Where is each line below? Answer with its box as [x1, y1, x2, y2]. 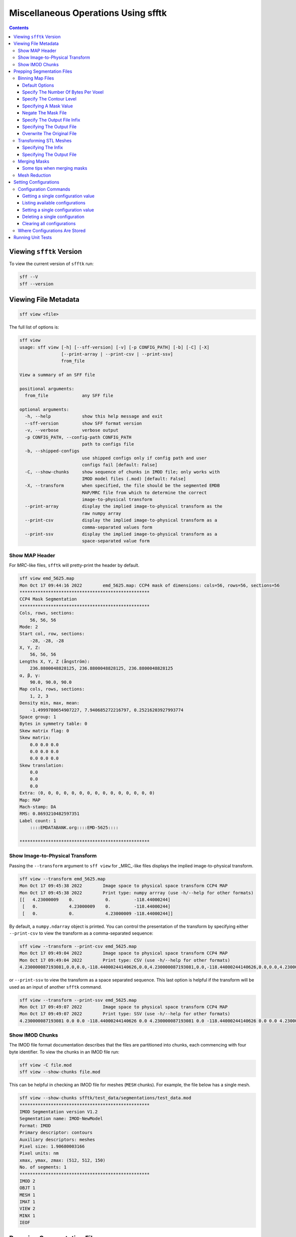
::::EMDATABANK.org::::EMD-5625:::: [30, 825, 118, 831]
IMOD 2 [19, 1178, 36, 1184]
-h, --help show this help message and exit [25, 414, 163, 419]
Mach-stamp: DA [19, 804, 56, 810]
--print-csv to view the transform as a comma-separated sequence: [9, 930, 153, 936]
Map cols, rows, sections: [19, 686, 85, 692]
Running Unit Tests [13, 235, 52, 240]
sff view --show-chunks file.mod [19, 1069, 101, 1075]
